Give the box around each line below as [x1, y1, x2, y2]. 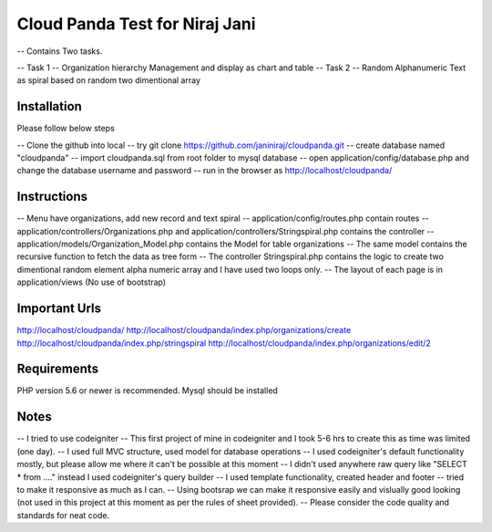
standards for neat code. [16, 509, 110, 520]
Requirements [16, 361, 99, 377]
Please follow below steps [16, 123, 116, 134]
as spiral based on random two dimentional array [16, 75, 200, 86]
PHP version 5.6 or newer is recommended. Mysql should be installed [16, 385, 278, 396]
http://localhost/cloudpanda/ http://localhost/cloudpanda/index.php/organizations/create [16, 325, 352, 336]
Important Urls [16, 301, 102, 317]
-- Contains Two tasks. [16, 46, 103, 57]
